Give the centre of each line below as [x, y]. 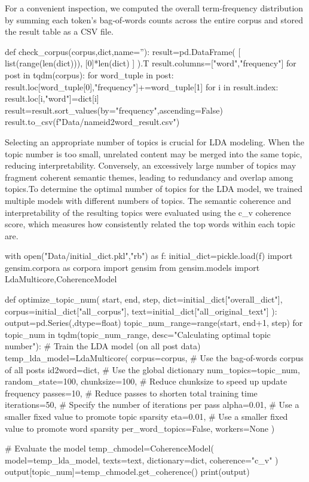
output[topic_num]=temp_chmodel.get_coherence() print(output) [127, 472]
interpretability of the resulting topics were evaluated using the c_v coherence [148, 212]
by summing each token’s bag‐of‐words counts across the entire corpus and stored [154, 19]
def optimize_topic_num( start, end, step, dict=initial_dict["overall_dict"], [144, 299]
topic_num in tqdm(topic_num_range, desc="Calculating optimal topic [138, 334]
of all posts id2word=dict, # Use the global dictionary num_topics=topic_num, [152, 369]
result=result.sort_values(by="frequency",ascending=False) [114, 110]
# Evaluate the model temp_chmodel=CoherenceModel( [109, 448]
